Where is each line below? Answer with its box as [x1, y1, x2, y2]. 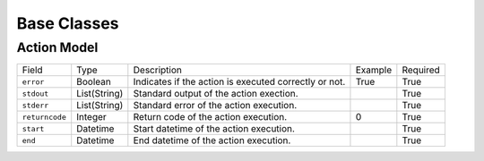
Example [355, 64, 393, 76]
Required [402, 64, 441, 76]
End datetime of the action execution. [133, 134, 291, 147]
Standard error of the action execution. [133, 99, 298, 112]
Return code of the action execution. [133, 111, 288, 123]
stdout [22, 89, 49, 98]
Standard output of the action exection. [133, 88, 299, 100]
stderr [22, 100, 49, 110]
